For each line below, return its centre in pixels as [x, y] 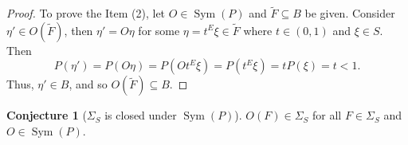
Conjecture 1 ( [47, 115]
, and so [88, 84]
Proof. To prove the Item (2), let [86, 13]
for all [327, 115]
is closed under [141, 115]
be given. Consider [350, 13]
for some [159, 30]
